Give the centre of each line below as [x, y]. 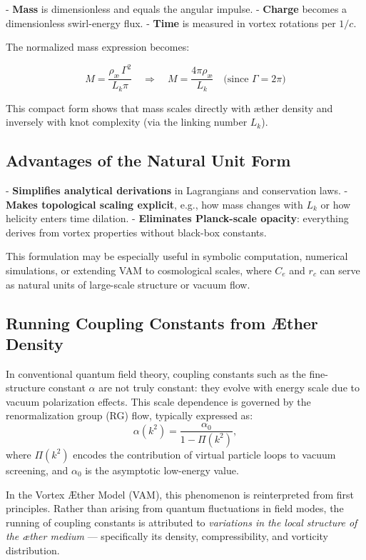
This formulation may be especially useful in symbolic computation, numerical [177, 256]
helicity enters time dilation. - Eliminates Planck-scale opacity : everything [177, 218]
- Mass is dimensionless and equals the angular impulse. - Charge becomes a [177, 9]
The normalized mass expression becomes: [98, 47]
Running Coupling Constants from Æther [162, 322]
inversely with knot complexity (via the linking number [127, 122]
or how [336, 204]
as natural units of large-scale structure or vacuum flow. [128, 284]
